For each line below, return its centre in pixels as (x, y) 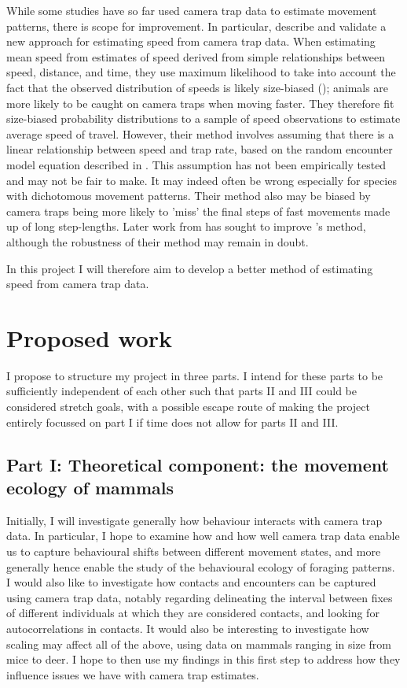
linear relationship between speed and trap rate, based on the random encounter (200, 149)
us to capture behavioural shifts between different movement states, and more (194, 551)
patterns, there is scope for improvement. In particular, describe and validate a (196, 26)
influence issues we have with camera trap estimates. (133, 674)
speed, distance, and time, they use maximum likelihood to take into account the (201, 72)
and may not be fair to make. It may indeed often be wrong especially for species (202, 180)
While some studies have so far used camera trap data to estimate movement (192, 10)
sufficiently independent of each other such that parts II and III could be (181, 391)
